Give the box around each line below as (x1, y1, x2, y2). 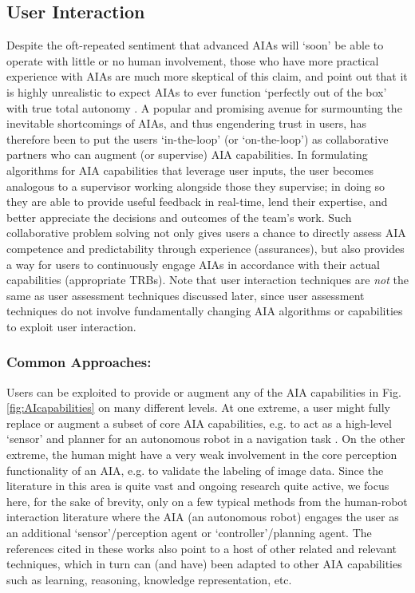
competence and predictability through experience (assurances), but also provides (6, 239, 405, 256)
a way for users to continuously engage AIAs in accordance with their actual (6, 255, 380, 272)
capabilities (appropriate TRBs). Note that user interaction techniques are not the (6, 271, 409, 288)
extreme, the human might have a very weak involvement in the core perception (6, 446, 397, 463)
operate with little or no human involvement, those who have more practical (6, 52, 379, 69)
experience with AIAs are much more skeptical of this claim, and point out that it (6, 68, 408, 85)
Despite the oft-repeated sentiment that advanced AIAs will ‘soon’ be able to (6, 37, 384, 53)
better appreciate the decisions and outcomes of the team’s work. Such (6, 208, 352, 225)
